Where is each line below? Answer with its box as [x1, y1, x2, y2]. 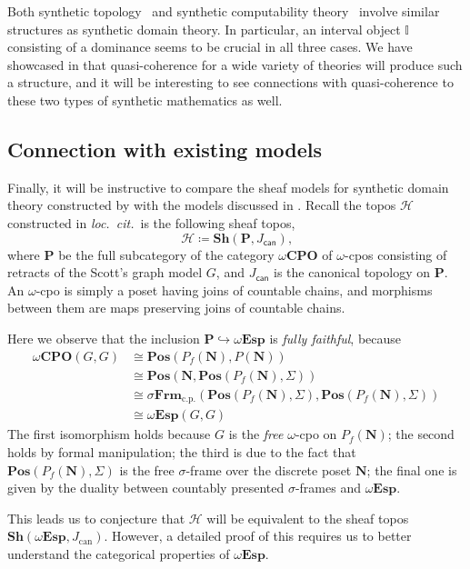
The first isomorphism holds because [7, 424, 211, 444]
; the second [387, 424, 455, 444]
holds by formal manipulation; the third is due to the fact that [7, 443, 356, 462]
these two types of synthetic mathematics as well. [7, 90, 283, 109]
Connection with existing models [7, 135, 323, 163]
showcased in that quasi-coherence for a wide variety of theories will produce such [7, 55, 463, 74]
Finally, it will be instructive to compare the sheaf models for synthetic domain [7, 177, 449, 196]
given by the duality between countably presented [7, 478, 285, 497]
